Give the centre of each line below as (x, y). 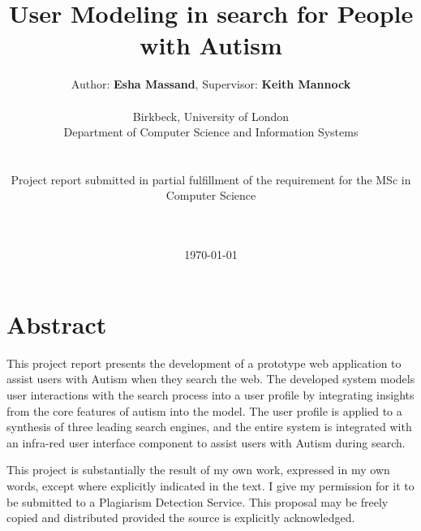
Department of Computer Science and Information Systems (211, 132)
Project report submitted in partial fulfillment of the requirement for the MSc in (211, 179)
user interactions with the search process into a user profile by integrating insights (210, 394)
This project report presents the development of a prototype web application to (204, 363)
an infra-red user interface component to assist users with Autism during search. (206, 442)
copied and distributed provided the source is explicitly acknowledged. (181, 518)
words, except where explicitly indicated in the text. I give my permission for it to (210, 485)
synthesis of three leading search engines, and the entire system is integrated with (209, 427)
